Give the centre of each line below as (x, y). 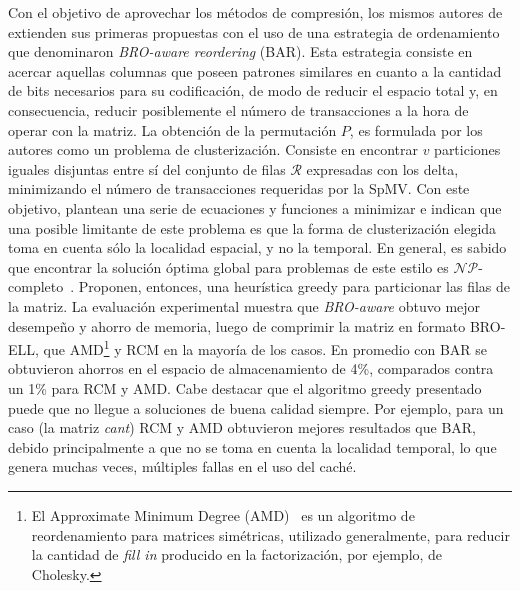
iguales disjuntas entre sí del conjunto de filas (147, 168)
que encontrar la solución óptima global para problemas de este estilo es (228, 266)
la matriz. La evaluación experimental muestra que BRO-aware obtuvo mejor (244, 305)
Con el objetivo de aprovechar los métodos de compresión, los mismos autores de (255, 12)
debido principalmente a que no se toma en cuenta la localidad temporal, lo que (252, 446)
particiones (467, 149)
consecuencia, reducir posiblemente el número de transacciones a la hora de (238, 109)
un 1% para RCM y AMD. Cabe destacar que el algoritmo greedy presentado (245, 387)
